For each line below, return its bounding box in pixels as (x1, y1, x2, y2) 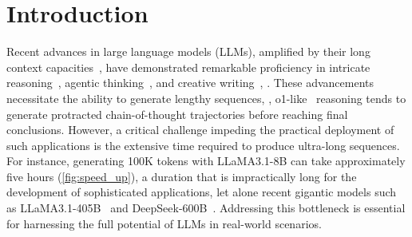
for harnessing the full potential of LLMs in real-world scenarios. (6, 215, 322, 231)
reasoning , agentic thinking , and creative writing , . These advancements (6, 74, 374, 91)
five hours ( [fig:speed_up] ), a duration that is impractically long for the (6, 168, 357, 184)
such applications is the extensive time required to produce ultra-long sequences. (6, 136, 400, 153)
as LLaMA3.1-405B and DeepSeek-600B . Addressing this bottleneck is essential (6, 199, 406, 216)
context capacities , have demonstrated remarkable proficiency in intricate (6, 58, 370, 75)
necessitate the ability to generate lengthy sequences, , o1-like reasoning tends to (6, 89, 406, 106)
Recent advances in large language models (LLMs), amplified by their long (6, 43, 370, 60)
